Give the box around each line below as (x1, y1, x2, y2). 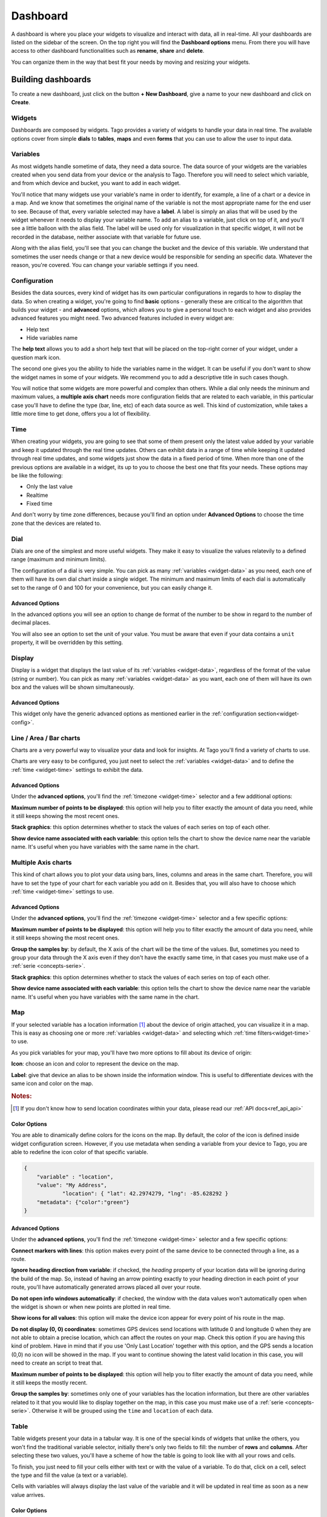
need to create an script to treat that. (11, 1359, 103, 1367)
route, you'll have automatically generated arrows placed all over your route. (11, 1283, 202, 1291)
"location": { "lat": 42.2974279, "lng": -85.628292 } (62, 1190, 229, 1197)
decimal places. (11, 619, 51, 626)
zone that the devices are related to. (11, 519, 102, 527)
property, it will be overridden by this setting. (11, 639, 124, 646)
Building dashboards (11, 74, 91, 84)
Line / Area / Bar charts (11, 734, 81, 742)
